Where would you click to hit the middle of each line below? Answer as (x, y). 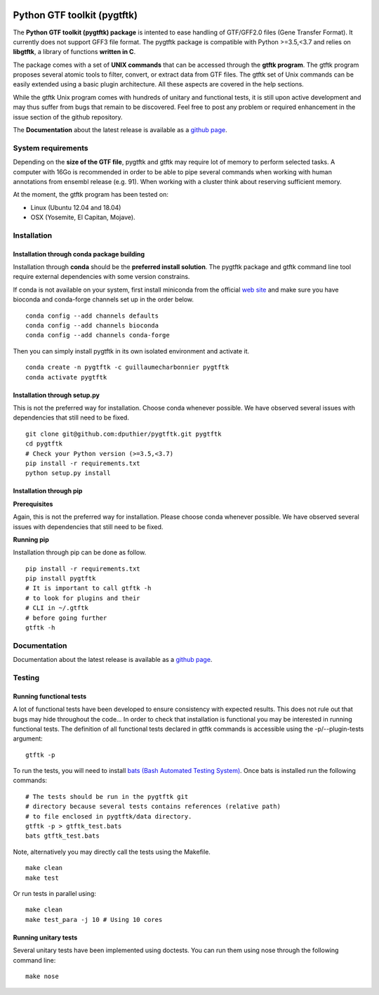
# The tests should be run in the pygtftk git (107, 796)
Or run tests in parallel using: (54, 893)
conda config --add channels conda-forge (98, 335)
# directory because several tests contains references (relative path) (153, 807)
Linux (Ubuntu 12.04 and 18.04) (76, 207)
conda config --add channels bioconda (92, 326)
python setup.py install (68, 473)
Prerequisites (33, 504)
